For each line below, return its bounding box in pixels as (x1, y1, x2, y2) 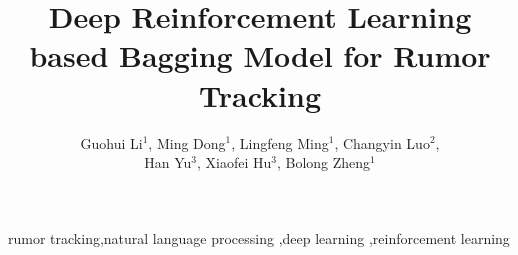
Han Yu (144, 152, 192, 173)
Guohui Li (80, 132, 143, 153)
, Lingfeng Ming (231, 132, 329, 153)
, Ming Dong (148, 132, 226, 153)
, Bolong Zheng (276, 152, 371, 173)
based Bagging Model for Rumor (29, 35, 491, 76)
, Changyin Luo (334, 132, 430, 153)
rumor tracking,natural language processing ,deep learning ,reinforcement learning (8, 227, 510, 248)
